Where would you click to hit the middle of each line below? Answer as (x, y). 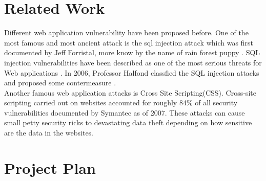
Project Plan (50, 167)
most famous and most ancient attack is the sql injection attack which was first (129, 42)
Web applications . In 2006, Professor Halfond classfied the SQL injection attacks (132, 72)
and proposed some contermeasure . (60, 83)
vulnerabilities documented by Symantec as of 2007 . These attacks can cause (125, 112)
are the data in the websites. (49, 133)
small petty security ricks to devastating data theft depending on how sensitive (128, 122)
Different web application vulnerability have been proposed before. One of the (126, 32)
